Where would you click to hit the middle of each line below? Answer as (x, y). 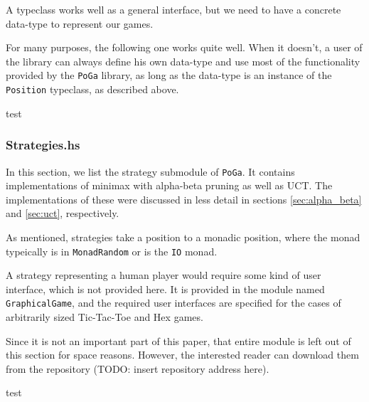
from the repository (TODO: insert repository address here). (138, 368)
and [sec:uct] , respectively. (63, 213)
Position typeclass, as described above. (92, 89)
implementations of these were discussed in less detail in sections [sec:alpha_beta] (184, 199)
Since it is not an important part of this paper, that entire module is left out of (178, 340)
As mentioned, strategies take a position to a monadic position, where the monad (183, 237)
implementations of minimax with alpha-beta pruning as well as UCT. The (169, 185)
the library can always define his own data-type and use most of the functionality (183, 61)
